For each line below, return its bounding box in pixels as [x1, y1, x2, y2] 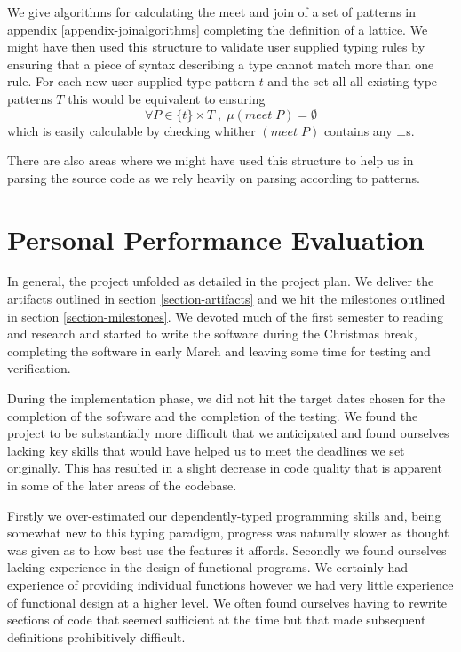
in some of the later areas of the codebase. [7, 476, 237, 494]
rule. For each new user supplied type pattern [7, 72, 255, 91]
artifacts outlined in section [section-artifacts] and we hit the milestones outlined [7, 290, 446, 308]
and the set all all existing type [267, 72, 438, 91]
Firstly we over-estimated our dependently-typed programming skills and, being [7, 505, 441, 524]
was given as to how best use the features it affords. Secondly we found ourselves [7, 540, 447, 559]
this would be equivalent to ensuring [68, 89, 266, 107]
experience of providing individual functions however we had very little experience [7, 575, 454, 593]
